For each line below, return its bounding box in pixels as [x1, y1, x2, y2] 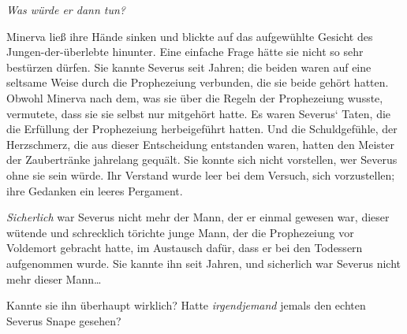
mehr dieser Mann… [6, 270, 102, 287]
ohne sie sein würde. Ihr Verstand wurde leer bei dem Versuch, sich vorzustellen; [6, 166, 395, 183]
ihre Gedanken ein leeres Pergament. [6, 182, 183, 199]
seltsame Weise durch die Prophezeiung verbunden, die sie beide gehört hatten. [6, 74, 389, 91]
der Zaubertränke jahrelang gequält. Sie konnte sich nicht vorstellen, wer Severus [6, 151, 398, 168]
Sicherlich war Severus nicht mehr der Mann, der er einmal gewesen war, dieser [6, 209, 390, 225]
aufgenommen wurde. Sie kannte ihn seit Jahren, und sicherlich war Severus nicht [6, 254, 401, 271]
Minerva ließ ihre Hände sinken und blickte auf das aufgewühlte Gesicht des [6, 28, 373, 44]
